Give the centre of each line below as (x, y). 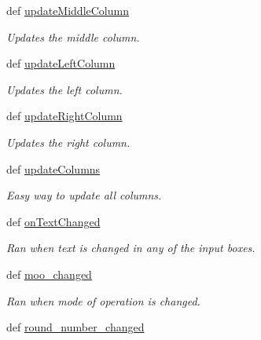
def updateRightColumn (64, 116)
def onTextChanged (53, 221)
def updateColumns (53, 168)
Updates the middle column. (73, 37)
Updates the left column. (64, 89)
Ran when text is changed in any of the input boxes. (131, 248)
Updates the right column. (68, 142)
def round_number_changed (75, 327)
